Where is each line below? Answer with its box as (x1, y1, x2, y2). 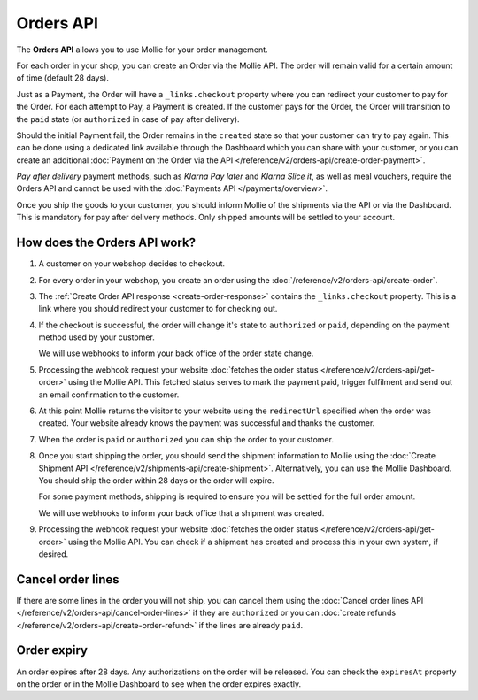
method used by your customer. (38, 332, 155, 342)
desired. (38, 549, 69, 559)
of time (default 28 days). (16, 73, 110, 83)
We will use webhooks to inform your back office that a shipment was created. (38, 507, 325, 518)
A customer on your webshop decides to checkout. (38, 258, 226, 269)
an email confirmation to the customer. (38, 389, 180, 400)
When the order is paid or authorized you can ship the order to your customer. (38, 434, 334, 444)
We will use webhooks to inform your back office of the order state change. (38, 348, 314, 358)
